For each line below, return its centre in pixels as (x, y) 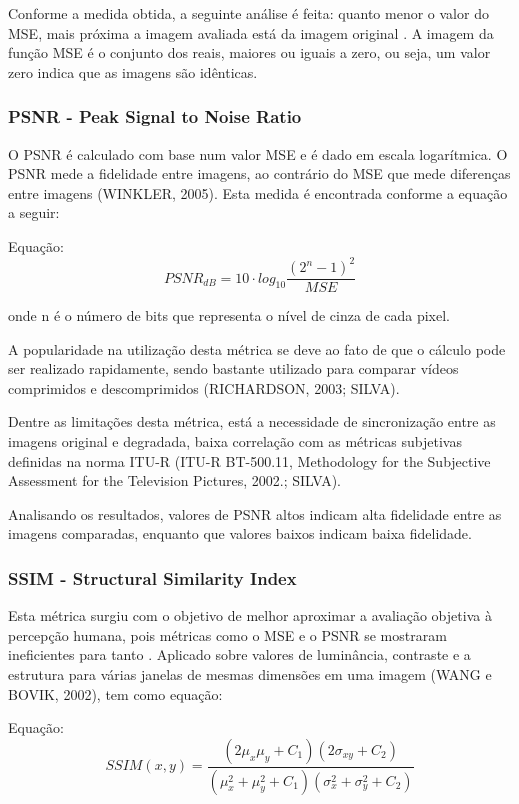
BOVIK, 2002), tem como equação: (115, 693)
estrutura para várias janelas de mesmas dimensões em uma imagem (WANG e (250, 674)
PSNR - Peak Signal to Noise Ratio (155, 116)
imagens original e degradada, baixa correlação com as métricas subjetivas (235, 441)
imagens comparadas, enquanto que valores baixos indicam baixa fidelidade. (240, 533)
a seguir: (34, 212)
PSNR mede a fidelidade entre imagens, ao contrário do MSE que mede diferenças (259, 173)
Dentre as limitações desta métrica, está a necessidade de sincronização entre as (252, 421)
